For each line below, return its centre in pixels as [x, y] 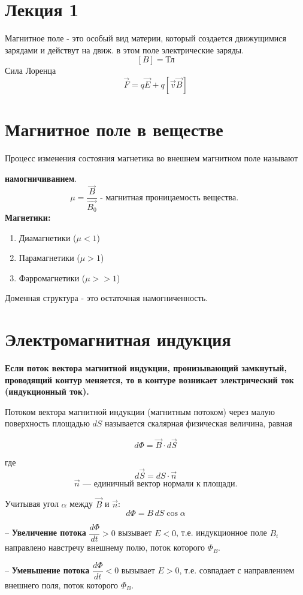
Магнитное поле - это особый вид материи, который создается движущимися [146, 38]
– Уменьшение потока [47, 570]
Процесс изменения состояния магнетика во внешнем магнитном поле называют [151, 158]
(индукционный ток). [47, 391]
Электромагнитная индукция [118, 339]
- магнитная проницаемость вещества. [169, 198]
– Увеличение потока [46, 532]
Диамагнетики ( [48, 237]
